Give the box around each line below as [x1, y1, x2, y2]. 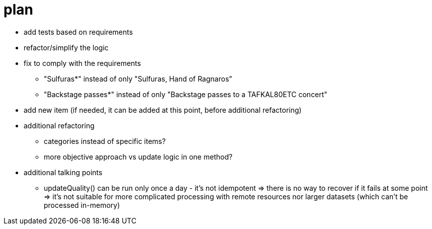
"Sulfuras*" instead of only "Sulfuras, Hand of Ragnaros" [44, 74, 232, 83]
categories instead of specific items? [44, 136, 166, 145]
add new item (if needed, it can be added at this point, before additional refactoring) [24, 105, 302, 114]
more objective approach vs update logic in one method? [44, 152, 233, 161]
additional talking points [24, 168, 103, 177]
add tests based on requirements [24, 27, 133, 36]
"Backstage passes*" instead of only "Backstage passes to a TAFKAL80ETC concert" [44, 90, 327, 99]
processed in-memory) [44, 200, 120, 209]
